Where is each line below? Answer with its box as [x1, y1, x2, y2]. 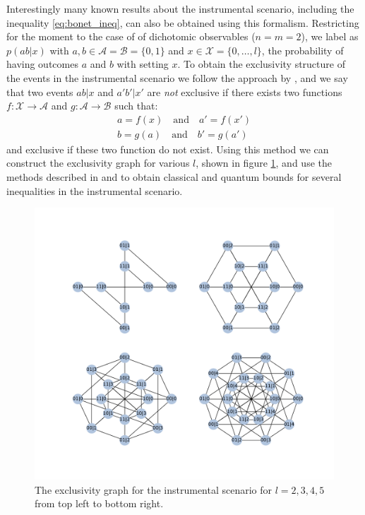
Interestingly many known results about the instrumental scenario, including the [6, 1, 354, 16]
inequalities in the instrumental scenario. [6, 183, 183, 198]
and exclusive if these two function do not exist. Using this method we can [6, 141, 329, 156]
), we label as [301, 29, 359, 44]
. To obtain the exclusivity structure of [177, 57, 345, 71]
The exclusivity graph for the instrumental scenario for [35, 482, 273, 497]
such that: [114, 98, 158, 113]
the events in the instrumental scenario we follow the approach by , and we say [6, 70, 348, 85]
